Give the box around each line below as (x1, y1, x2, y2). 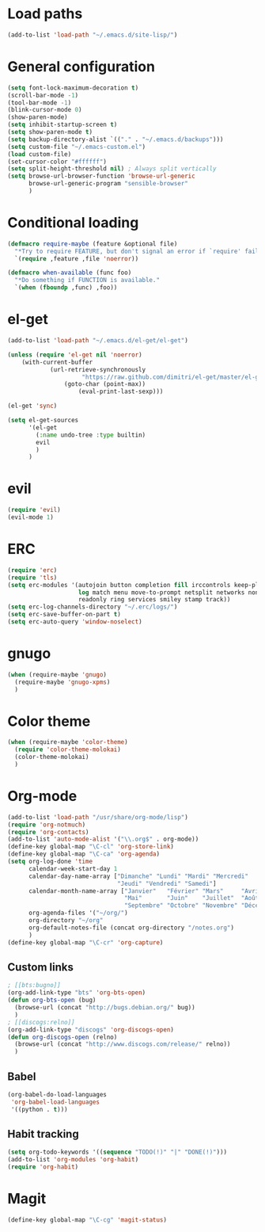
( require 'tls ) (7, 574, 58, 582)
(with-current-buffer (21, 358, 93, 366)
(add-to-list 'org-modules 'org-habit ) (7, 1156, 139, 1164)
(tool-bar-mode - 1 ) (7, 98, 72, 107)
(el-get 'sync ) (7, 402, 58, 410)
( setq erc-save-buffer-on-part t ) (7, 611, 122, 619)
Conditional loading (7, 214, 139, 232)
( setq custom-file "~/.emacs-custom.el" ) (7, 143, 146, 151)
